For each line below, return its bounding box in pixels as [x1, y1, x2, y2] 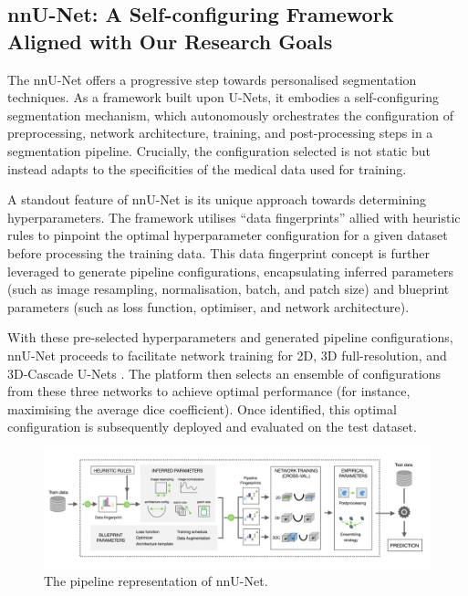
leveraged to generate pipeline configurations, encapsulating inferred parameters [7, 261, 453, 280]
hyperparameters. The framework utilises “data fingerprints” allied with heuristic [7, 207, 461, 226]
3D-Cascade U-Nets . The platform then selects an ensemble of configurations [7, 363, 442, 382]
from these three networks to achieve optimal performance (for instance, [7, 382, 411, 401]
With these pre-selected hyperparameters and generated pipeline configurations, [7, 328, 453, 347]
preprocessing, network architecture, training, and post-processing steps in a [7, 123, 433, 142]
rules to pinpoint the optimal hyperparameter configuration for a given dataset [7, 225, 448, 245]
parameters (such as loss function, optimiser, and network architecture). [7, 297, 410, 316]
